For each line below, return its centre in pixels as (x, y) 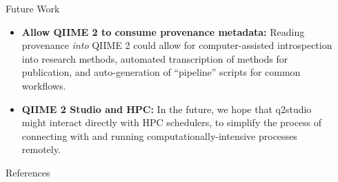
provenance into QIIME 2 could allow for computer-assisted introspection (177, 45)
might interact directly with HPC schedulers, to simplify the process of (172, 122)
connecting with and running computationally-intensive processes (159, 135)
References (28, 172)
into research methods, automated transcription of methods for (155, 58)
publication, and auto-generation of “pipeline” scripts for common (161, 72)
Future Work (33, 8)
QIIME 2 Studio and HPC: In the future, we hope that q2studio (167, 109)
